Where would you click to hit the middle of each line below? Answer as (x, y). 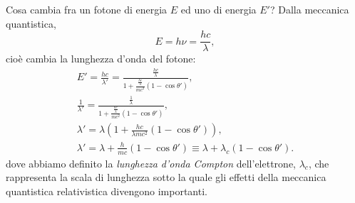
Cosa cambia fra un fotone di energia (87, 9)
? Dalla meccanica (309, 9)
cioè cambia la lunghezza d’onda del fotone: (101, 59)
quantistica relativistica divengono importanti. (107, 191)
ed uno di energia (218, 9)
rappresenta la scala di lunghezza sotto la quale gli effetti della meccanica (166, 177)
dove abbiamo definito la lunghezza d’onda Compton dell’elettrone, (151, 163)
